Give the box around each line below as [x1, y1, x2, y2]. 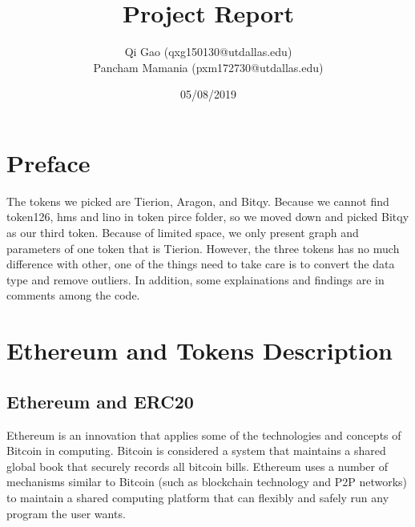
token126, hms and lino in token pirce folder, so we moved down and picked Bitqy [6, 208, 409, 225]
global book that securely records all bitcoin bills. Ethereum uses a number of [6, 457, 389, 474]
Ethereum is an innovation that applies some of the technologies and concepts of [6, 426, 401, 443]
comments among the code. [6, 287, 140, 304]
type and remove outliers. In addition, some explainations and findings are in [6, 271, 385, 288]
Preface [6, 146, 91, 179]
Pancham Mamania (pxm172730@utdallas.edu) [93, 58, 324, 75]
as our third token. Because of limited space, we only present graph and [6, 224, 359, 241]
